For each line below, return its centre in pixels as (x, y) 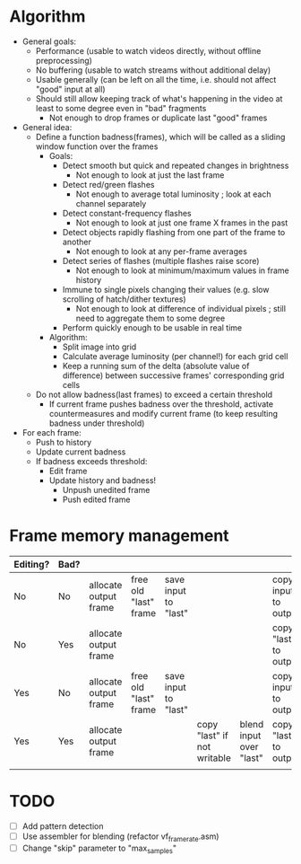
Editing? (32, 564)
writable (214, 758)
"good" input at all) (70, 89)
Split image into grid (99, 347)
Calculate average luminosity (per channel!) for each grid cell (175, 356)
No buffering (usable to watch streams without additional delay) (153, 70)
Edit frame (68, 471)
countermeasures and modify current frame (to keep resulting (163, 413)
